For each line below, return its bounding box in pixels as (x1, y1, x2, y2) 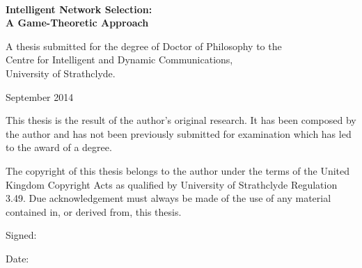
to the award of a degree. (6, 140, 112, 155)
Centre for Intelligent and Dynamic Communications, (6, 52, 233, 67)
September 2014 (6, 89, 74, 104)
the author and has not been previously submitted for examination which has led (6, 126, 352, 141)
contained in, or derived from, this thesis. (6, 204, 182, 219)
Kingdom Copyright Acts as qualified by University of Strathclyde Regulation (6, 177, 338, 191)
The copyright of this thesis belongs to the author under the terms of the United (6, 163, 350, 178)
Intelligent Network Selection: (6, 1, 152, 16)
